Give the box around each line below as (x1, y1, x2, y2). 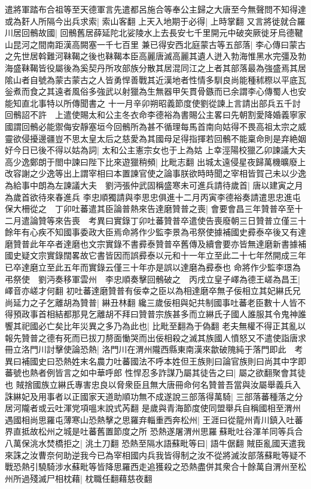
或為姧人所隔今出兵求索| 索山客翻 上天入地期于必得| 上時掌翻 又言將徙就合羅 (5, 14, 306, 27)
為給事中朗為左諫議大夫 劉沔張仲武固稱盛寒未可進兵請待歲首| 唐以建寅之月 (5, 178, 303, 191)
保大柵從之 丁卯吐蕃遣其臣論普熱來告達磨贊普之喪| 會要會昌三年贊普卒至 (5, 202, 295, 215)
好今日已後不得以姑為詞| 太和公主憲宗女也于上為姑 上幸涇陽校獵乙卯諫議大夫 (5, 144, 306, 156)
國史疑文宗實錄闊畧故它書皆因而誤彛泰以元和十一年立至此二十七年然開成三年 (5, 249, 306, 262)
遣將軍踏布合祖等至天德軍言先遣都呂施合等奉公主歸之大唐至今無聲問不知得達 (5, 3, 306, 15)
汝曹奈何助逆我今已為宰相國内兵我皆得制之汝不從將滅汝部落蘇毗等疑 (29, 448, 298, 461)
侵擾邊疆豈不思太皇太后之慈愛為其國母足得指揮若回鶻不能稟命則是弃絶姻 (21, 132, 306, 144)
